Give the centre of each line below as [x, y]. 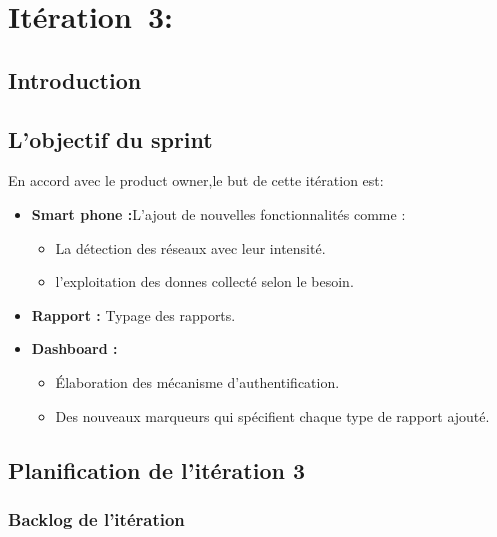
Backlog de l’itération [96, 518]
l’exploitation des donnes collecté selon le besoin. [204, 281]
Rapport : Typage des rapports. [133, 314]
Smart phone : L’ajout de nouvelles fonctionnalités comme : [218, 213]
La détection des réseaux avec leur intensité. [190, 247]
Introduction [75, 79]
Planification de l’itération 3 [157, 469]
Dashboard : [74, 348]
